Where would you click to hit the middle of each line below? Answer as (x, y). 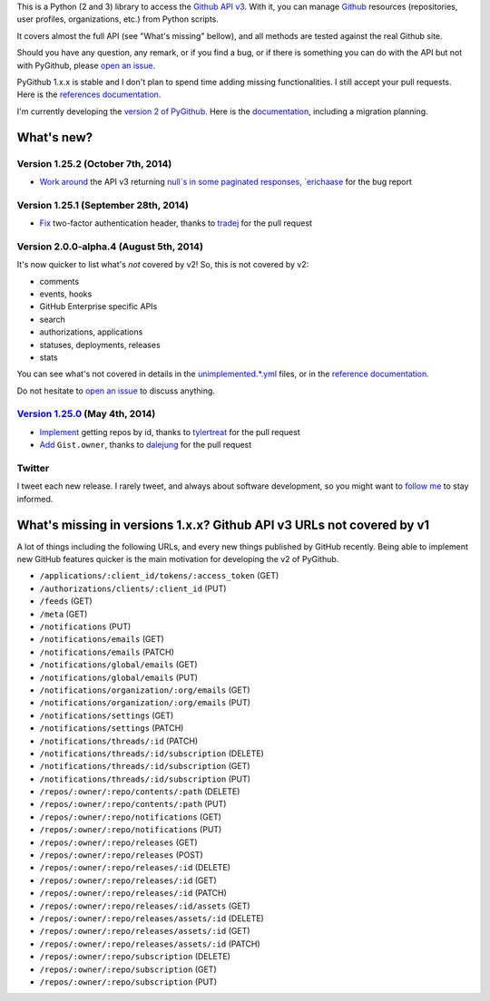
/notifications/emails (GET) (102, 639)
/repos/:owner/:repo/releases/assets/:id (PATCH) (150, 944)
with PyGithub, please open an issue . (86, 65)
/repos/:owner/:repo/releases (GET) (119, 842)
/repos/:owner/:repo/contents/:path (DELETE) (140, 792)
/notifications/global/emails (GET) (119, 665)
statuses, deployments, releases (100, 345)
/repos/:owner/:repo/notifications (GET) (131, 817)
